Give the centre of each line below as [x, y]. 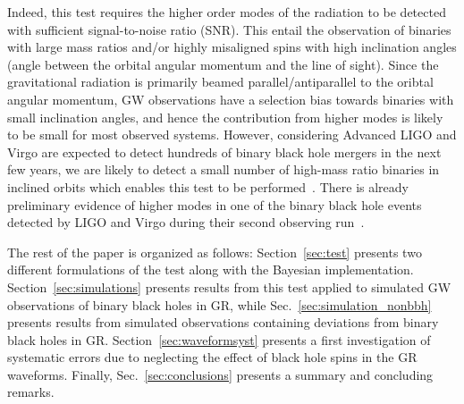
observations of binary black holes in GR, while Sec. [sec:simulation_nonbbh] [219, 304]
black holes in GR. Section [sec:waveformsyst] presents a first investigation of [219, 339]
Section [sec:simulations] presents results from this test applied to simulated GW [229, 286]
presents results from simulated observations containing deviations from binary [223, 322]
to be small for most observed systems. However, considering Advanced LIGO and [232, 135]
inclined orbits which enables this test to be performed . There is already [208, 186]
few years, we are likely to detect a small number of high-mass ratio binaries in [224, 169]
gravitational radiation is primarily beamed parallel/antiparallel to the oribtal [220, 82]
